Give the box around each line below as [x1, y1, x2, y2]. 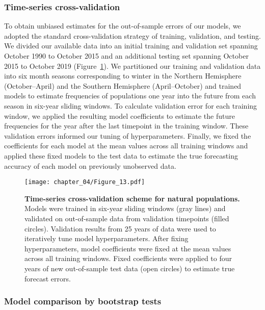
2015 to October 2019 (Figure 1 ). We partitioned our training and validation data [4, 60, 261, 71]
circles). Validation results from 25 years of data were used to [24, 223, 216, 234]
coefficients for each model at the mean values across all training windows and [4, 140, 248, 151]
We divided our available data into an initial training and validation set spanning [4, 40, 258, 51]
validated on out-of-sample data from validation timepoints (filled [24, 213, 229, 223]
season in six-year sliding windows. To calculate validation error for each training [4, 100, 257, 111]
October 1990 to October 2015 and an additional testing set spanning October [4, 50, 249, 61]
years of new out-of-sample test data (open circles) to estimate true [24, 263, 235, 273]
